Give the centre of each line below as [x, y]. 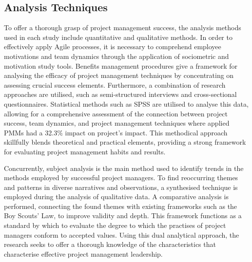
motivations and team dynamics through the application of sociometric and [116, 56]
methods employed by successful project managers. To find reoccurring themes [121, 178]
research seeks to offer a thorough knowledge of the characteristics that [110, 244]
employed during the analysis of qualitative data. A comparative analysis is [116, 196]
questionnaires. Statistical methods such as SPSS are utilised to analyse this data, [126, 103]
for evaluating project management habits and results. [85, 151]
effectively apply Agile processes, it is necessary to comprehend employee [113, 47]
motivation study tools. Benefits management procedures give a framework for [121, 65]
